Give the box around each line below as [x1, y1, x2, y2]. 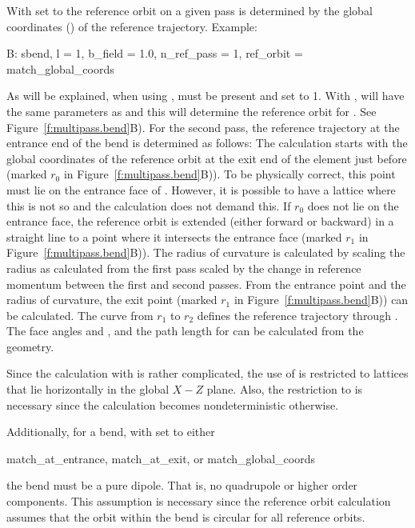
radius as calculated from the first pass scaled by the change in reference [6, 259, 361, 276]
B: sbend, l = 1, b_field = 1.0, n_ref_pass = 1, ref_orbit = [6, 45, 303, 62]
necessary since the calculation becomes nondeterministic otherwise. [6, 396, 339, 413]
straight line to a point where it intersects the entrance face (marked [6, 228, 342, 245]
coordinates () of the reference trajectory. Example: [6, 18, 257, 34]
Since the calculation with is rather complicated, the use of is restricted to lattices [6, 365, 409, 382]
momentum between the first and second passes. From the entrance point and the [6, 275, 406, 292]
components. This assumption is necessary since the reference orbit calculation [6, 493, 391, 510]
